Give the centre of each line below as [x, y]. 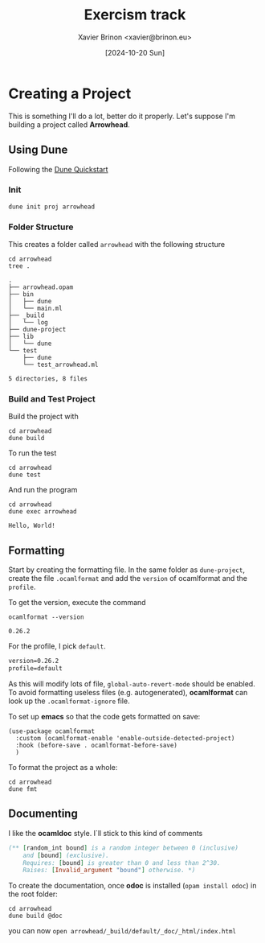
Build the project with [43, 417]
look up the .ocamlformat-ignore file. [69, 701]
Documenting [43, 814]
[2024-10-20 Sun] [135, 52]
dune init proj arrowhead [51, 207]
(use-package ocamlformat [51, 731]
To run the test [33, 453]
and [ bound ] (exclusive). [66, 855]
